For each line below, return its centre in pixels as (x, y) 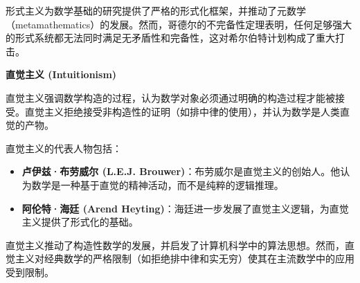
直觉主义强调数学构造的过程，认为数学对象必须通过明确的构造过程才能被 (170, 97)
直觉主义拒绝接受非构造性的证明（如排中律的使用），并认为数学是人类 (182, 111)
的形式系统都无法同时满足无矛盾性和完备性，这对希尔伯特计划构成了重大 (170, 38)
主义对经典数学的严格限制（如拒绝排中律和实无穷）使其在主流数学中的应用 (184, 258)
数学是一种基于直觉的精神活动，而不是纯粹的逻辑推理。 (157, 184)
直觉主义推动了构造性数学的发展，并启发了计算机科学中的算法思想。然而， (175, 245)
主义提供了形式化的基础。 (80, 222)
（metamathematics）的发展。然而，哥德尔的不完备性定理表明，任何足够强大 (179, 24)
